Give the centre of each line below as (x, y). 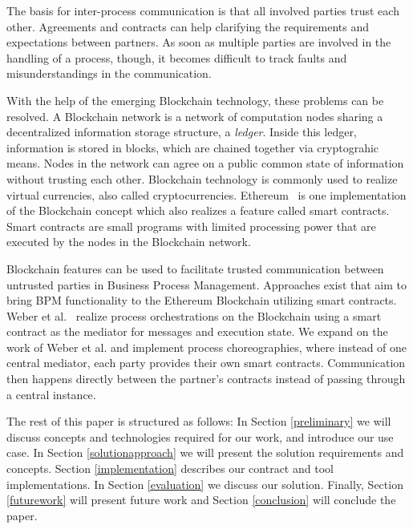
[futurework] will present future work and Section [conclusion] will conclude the (201, 500)
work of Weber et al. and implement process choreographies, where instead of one (207, 347)
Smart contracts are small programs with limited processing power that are (191, 226)
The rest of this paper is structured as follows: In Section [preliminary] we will (199, 421)
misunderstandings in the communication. (109, 73)
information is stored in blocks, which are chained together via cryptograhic (193, 147)
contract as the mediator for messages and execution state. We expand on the (197, 331)
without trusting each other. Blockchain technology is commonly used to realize (202, 178)
